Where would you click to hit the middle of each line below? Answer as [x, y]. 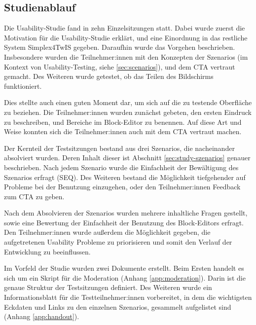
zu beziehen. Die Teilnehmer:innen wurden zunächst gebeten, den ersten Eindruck [128, 112]
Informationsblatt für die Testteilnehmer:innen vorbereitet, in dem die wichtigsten [128, 297]
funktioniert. [23, 86]
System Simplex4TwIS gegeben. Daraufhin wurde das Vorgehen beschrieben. [120, 47]
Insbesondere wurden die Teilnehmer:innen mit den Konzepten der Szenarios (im [126, 56]
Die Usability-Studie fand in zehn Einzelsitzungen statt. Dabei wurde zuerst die [125, 28]
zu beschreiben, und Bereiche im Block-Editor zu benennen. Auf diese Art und [123, 122]
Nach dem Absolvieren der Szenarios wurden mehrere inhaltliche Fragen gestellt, [126, 213]
